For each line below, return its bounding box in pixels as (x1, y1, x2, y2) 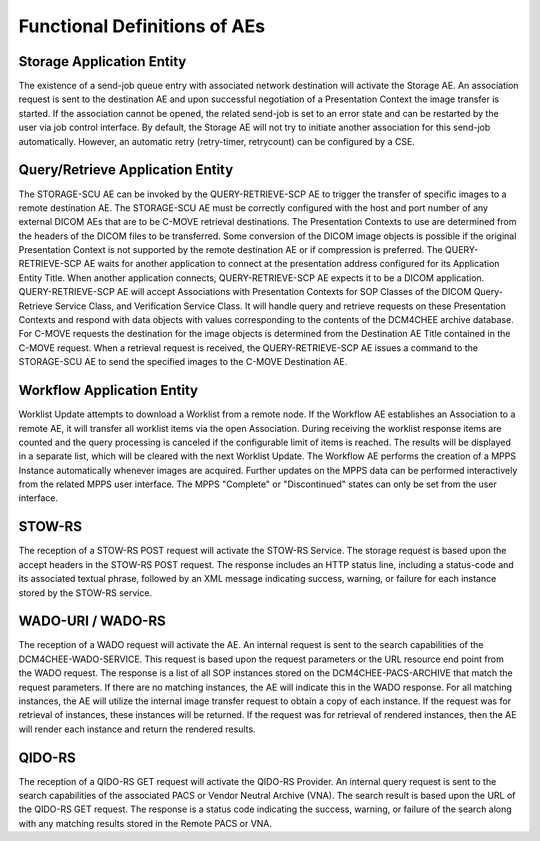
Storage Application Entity (18, 53, 187, 70)
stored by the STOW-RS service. (18, 586, 153, 599)
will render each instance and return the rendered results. (18, 723, 256, 735)
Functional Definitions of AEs (18, 15, 265, 37)
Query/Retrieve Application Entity (18, 161, 234, 179)
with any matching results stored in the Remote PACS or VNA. (18, 817, 273, 829)
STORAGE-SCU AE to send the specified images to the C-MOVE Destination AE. (18, 356, 348, 368)
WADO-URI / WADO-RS (18, 613, 166, 630)
